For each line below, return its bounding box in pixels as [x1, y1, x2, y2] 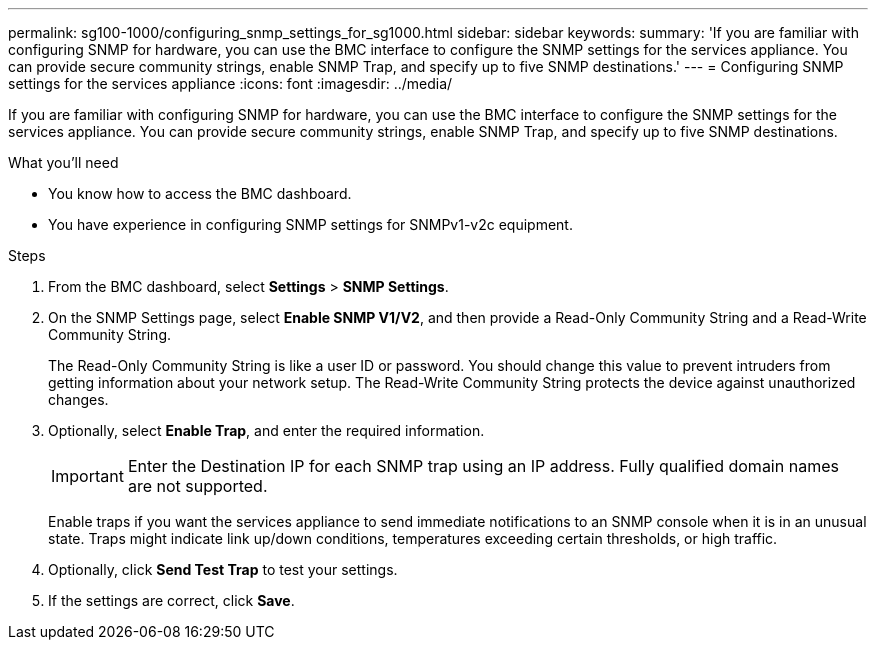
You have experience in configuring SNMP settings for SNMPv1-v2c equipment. [48, 216, 573, 233]
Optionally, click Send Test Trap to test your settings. [48, 561, 398, 578]
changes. [48, 391, 109, 408]
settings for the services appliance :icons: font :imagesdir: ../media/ [8, 75, 453, 92]
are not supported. [127, 476, 268, 496]
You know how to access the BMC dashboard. [48, 185, 352, 202]
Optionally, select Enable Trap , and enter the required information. [48, 422, 485, 439]
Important [51, 466, 124, 486]
